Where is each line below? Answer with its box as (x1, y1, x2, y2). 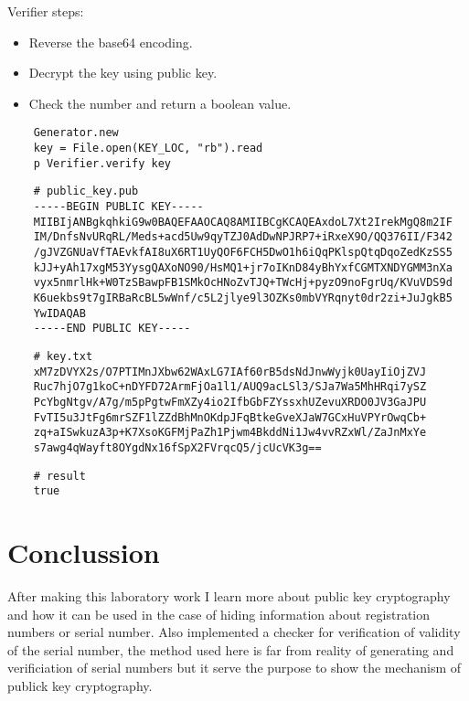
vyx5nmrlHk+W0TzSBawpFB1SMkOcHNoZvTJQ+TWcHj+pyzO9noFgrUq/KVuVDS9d (33, 276, 453, 290)
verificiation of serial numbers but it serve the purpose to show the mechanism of (7, 658, 462, 677)
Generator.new (33, 126, 119, 140)
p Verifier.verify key (33, 156, 171, 170)
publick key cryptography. (7, 675, 153, 695)
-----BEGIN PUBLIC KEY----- (33, 200, 204, 213)
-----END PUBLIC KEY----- (33, 322, 191, 335)
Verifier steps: (7, 2, 84, 20)
